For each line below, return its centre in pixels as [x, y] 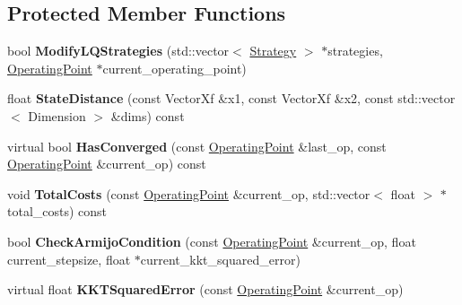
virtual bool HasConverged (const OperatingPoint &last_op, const [197, 146]
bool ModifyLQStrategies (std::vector [118, 51]
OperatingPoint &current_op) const [107, 164]
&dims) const [148, 115]
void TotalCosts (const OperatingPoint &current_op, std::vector [189, 193]
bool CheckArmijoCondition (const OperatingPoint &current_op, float [212, 241]
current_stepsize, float [69, 259]
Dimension [57, 115]
